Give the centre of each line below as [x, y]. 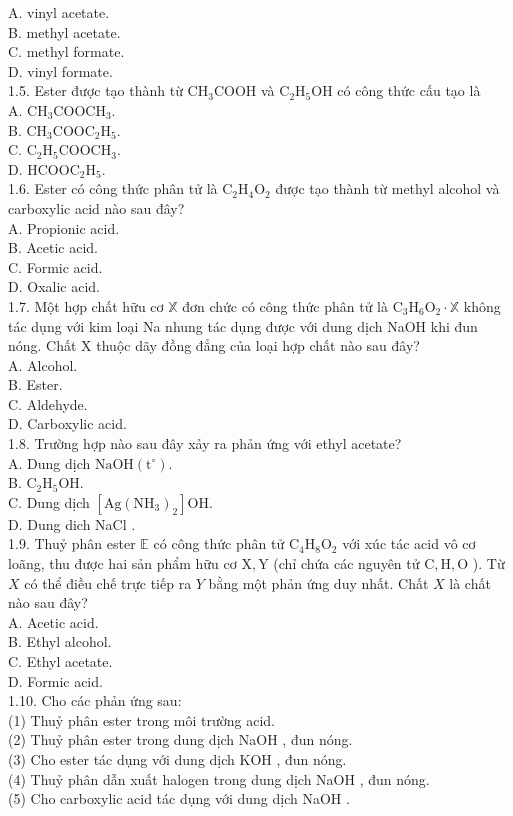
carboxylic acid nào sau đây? [96, 207]
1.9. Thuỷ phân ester [72, 543]
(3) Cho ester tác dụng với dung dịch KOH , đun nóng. [177, 758]
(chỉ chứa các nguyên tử [346, 563]
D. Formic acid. [55, 680]
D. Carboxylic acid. [67, 423]
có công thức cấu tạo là [409, 90]
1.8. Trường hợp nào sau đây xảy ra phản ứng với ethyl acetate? [205, 443]
